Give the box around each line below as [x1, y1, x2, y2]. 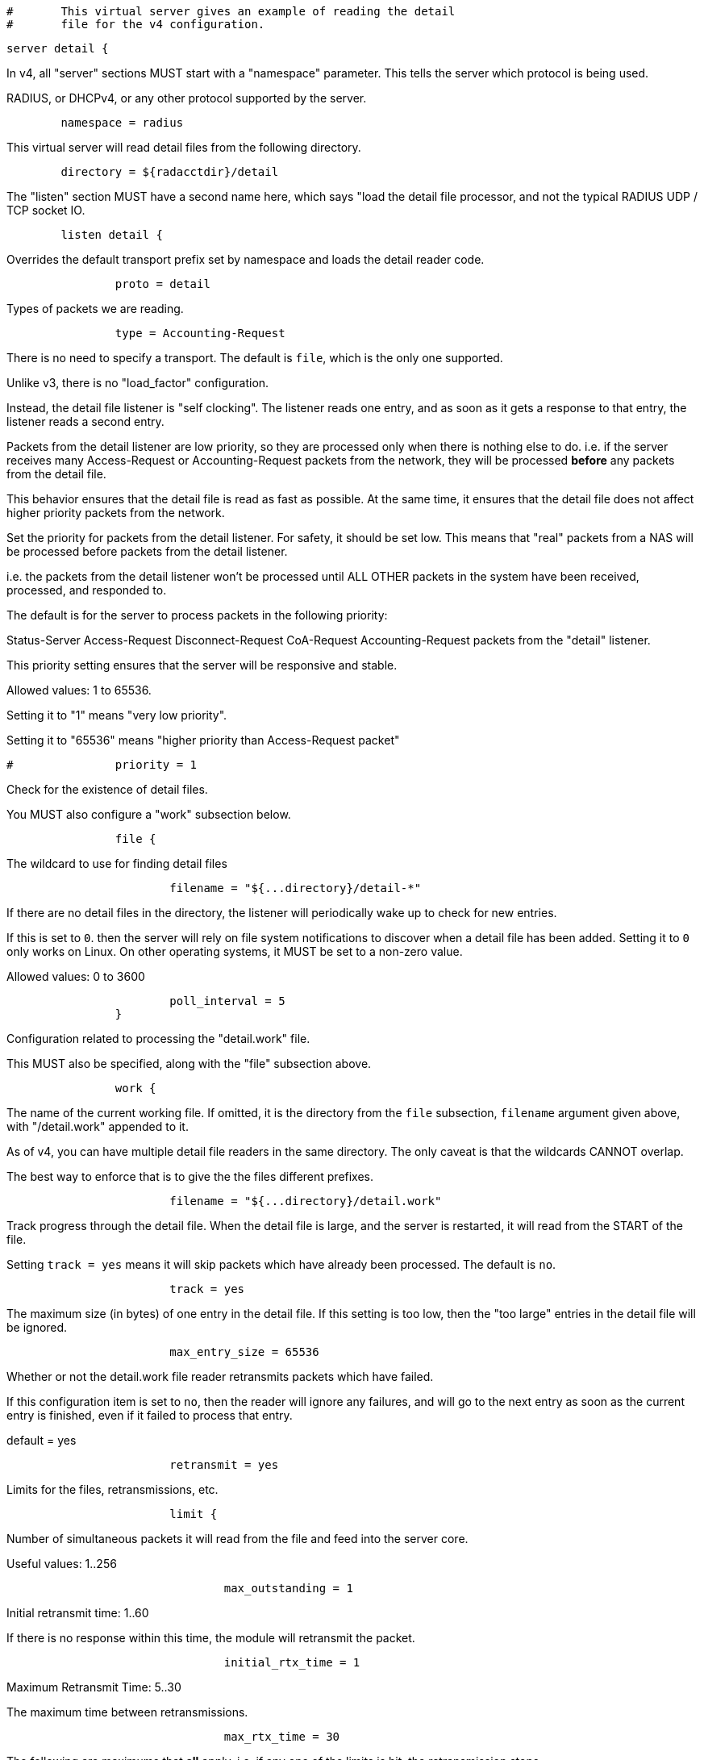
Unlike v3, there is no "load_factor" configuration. [6, 376, 269, 390]
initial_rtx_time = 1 [223, 1656, 360, 1669]
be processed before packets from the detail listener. [6, 544, 288, 558]
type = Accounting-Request [115, 327, 285, 340]
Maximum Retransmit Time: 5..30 [6, 1680, 181, 1694]
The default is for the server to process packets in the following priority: [6, 608, 388, 622]
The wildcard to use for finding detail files [6, 857, 227, 870]
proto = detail [115, 277, 210, 290]
